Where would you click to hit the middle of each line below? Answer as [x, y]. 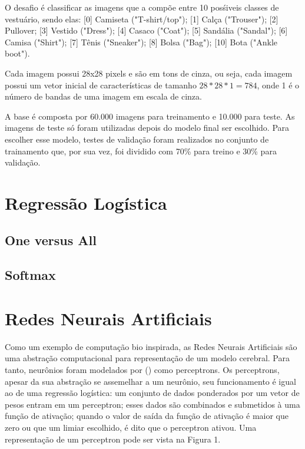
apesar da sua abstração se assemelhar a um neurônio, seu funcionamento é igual [150, 381]
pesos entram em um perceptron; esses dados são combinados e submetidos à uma [152, 404]
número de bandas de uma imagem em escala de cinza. [103, 96]
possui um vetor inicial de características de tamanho [101, 85]
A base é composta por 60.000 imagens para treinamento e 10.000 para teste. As [150, 116]
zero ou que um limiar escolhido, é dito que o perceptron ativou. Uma [131, 427]
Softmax [30, 275]
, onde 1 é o [278, 85]
